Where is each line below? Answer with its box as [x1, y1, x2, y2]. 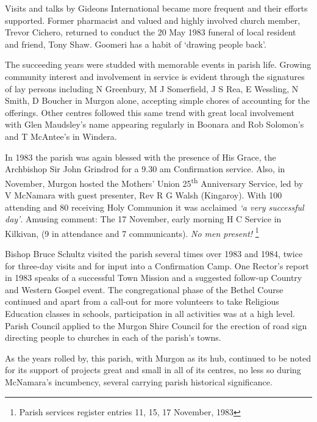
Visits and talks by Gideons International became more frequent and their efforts [5, 2, 308, 14]
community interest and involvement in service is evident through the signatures [5, 70, 305, 82]
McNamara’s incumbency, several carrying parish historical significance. [5, 375, 272, 388]
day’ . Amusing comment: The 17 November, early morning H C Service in [5, 213, 282, 225]
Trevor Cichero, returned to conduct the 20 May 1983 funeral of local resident [5, 26, 296, 38]
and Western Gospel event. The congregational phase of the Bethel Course [5, 283, 283, 296]
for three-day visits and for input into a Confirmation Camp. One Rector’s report [5, 259, 309, 272]
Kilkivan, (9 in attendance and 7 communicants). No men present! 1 [5, 225, 259, 239]
